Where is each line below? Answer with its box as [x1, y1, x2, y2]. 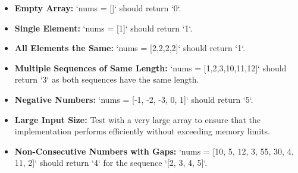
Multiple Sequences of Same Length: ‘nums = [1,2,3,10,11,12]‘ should [14, 61, 287, 74]
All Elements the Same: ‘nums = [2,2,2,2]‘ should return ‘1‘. [14, 42, 246, 54]
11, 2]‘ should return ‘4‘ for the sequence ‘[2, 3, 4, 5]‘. [14, 156, 208, 169]
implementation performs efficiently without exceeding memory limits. [14, 125, 270, 137]
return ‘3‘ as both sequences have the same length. [14, 73, 199, 86]
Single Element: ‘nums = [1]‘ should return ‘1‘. [14, 21, 193, 34]
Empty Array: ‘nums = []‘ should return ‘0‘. [14, 2, 181, 14]
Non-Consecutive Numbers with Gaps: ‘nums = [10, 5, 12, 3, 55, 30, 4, [14, 144, 294, 157]
